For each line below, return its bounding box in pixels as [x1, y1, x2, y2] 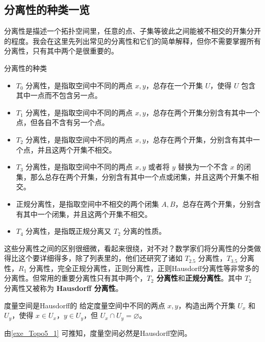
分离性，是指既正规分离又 [25, 226, 112, 236]
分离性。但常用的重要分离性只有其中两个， [4, 273, 147, 283]
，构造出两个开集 [178, 300, 235, 310]
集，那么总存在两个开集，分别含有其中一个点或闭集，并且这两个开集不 [16, 171, 252, 182]
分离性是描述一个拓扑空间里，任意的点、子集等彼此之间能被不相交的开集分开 [4, 26, 261, 36]
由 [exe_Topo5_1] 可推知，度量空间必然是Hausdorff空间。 [4, 327, 192, 338]
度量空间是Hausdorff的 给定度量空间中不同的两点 [4, 300, 165, 310]
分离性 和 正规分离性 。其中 [156, 273, 243, 283]
